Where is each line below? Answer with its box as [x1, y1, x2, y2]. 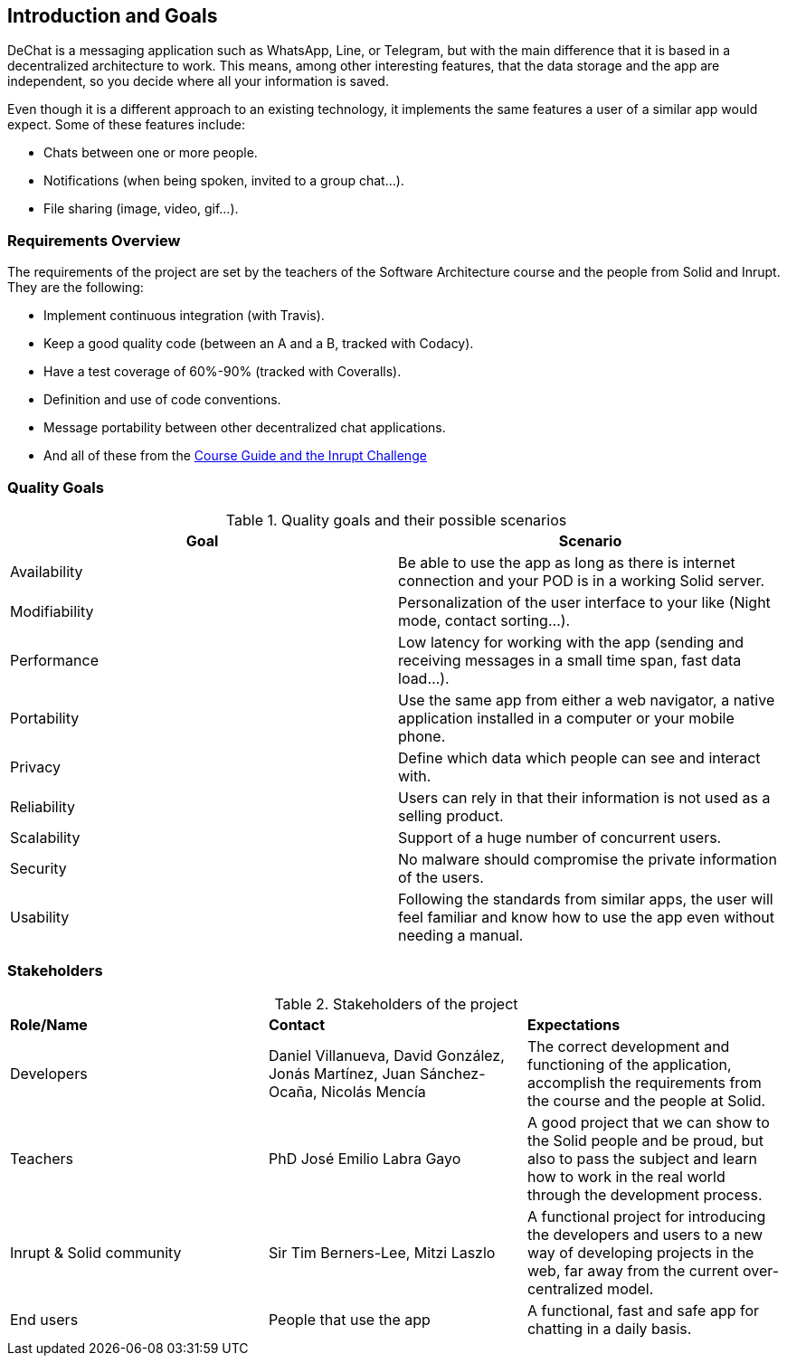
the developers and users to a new [526, 1225, 763, 1244]
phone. [398, 726, 446, 745]
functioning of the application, [526, 1055, 732, 1074]
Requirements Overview [7, 231, 181, 250]
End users [10, 1310, 79, 1329]
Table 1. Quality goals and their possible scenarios [225, 510, 567, 529]
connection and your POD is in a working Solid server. [398, 571, 765, 590]
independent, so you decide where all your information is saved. [7, 73, 389, 90]
